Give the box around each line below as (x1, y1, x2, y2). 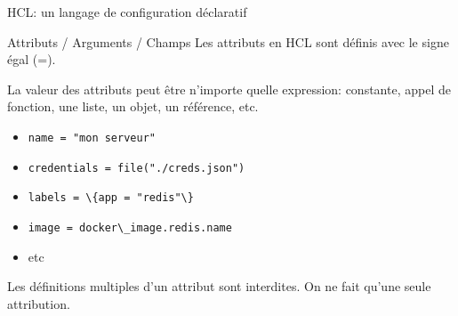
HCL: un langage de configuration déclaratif (7, 3, 247, 20)
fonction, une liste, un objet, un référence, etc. (7, 97, 259, 116)
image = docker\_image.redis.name (28, 221, 232, 234)
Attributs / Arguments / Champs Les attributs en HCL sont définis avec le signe (7, 32, 449, 51)
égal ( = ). (7, 50, 56, 69)
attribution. (7, 294, 70, 312)
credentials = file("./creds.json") (28, 161, 245, 174)
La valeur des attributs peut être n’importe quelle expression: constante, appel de (7, 79, 451, 98)
